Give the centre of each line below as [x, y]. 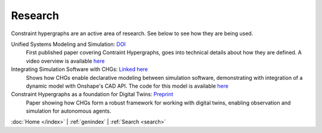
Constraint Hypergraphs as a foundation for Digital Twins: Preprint [92, 94]
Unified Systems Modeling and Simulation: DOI [69, 44]
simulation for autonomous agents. [69, 111]
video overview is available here [65, 61]
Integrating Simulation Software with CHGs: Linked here [80, 69]
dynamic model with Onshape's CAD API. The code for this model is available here [127, 86]
